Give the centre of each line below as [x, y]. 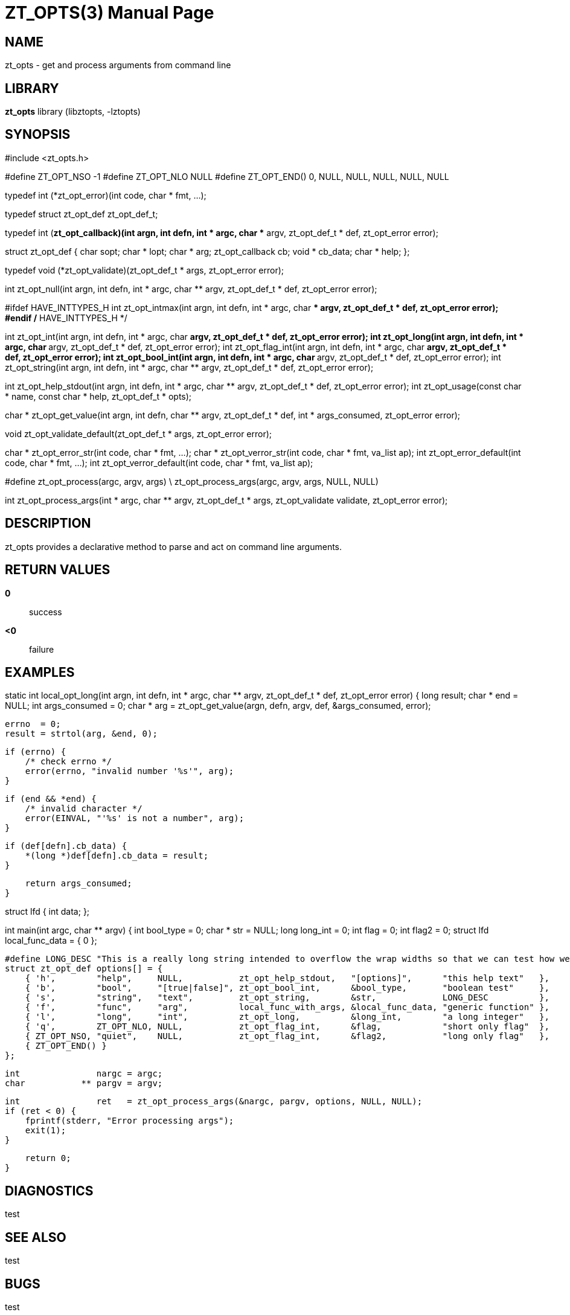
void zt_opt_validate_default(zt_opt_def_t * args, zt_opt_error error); [139, 434]
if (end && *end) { [51, 799]
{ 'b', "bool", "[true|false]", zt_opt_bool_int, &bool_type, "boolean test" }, [287, 988]
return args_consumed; [78, 884]
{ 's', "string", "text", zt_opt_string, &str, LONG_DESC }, [287, 998]
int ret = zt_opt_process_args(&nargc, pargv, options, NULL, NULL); [214, 1102]
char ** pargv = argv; [84, 1083]
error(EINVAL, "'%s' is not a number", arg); [135, 818]
